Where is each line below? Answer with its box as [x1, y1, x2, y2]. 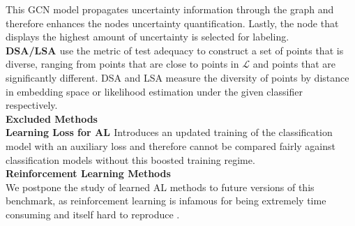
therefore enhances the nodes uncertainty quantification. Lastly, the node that [6, 15, 339, 30]
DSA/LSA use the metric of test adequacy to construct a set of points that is [6, 43, 344, 57]
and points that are [252, 56, 336, 71]
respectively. [6, 98, 58, 112]
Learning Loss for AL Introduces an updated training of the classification [6, 125, 333, 140]
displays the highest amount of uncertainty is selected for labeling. [6, 29, 289, 44]
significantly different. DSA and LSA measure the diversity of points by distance [6, 70, 349, 84]
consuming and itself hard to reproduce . [6, 206, 180, 221]
